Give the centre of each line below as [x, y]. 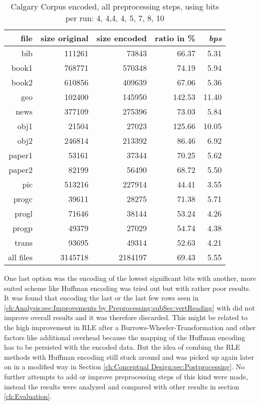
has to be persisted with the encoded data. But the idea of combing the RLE [122, 347]
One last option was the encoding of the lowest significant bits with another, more [130, 278]
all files [20, 257]
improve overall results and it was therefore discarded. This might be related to [126, 317]
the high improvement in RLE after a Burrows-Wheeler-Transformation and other [130, 327]
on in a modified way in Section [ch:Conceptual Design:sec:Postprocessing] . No [124, 367]
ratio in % [175, 38]
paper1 [21, 155]
